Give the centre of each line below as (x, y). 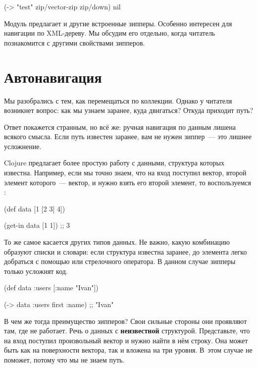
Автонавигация (53, 77)
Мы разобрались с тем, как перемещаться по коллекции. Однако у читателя (118, 100)
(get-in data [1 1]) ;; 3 (37, 225)
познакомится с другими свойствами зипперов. (75, 42)
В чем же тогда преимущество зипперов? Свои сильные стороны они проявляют (126, 321)
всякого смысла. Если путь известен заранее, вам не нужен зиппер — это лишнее (128, 136)
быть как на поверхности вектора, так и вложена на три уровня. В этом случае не (128, 350)
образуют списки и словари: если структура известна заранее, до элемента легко (126, 251)
